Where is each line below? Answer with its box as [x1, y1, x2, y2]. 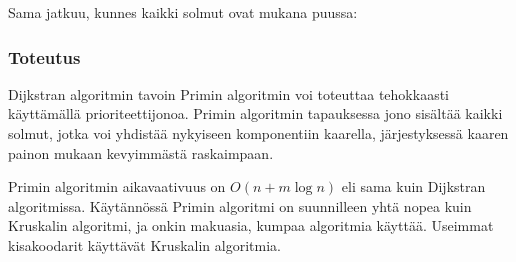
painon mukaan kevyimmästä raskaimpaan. [8, 142, 274, 163]
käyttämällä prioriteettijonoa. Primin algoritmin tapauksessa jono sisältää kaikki [8, 103, 503, 124]
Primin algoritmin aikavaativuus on [8, 176, 226, 197]
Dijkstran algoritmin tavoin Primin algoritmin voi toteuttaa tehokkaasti [8, 83, 449, 104]
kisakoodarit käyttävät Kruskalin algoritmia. [8, 234, 281, 255]
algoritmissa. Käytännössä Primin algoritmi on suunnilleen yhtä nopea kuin [8, 195, 472, 216]
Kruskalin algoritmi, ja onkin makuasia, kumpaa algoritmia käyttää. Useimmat [8, 215, 494, 236]
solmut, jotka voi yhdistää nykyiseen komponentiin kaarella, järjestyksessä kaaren [8, 123, 509, 143]
